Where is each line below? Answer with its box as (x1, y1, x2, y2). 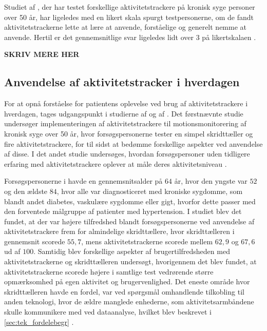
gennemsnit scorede (4, 236, 65, 246)
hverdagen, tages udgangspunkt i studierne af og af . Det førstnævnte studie (4, 108, 243, 119)
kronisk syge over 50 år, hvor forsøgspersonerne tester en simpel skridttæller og (4, 128, 253, 139)
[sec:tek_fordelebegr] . (4, 316, 74, 327)
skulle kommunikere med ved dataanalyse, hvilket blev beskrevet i (4, 306, 212, 317)
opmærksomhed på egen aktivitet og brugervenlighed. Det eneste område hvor (4, 276, 250, 287)
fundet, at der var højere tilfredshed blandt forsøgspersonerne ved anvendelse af (4, 216, 255, 226)
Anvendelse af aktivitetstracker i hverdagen (4, 74, 240, 90)
